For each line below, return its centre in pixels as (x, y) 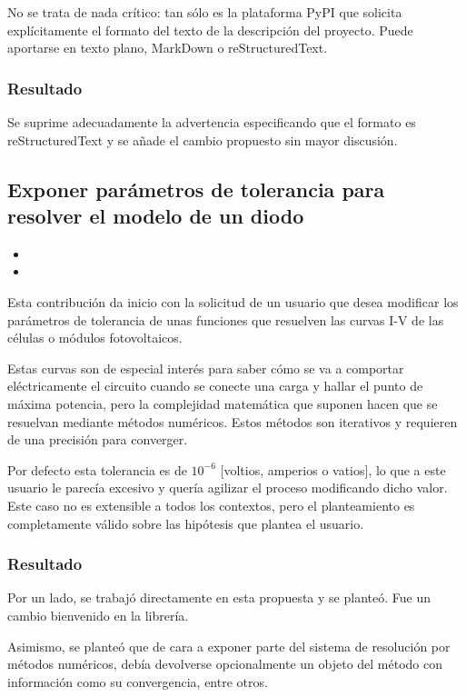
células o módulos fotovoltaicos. (95, 338)
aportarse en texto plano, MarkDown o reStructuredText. (168, 48)
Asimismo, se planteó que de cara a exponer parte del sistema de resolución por (229, 646)
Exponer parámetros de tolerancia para (196, 189)
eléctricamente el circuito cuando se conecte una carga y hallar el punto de (215, 386)
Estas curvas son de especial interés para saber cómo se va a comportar (206, 368)
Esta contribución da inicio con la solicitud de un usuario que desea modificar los (233, 301)
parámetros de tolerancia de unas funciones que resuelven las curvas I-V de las (226, 319)
